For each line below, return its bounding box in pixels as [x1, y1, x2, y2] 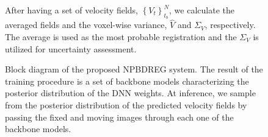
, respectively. [205, 18, 256, 31]
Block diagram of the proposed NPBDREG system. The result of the [5, 63, 263, 76]
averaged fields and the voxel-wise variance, [5, 18, 167, 31]
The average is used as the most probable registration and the [5, 30, 237, 43]
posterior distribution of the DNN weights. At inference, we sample [5, 86, 256, 99]
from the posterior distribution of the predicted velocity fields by [5, 98, 247, 111]
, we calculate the [169, 4, 234, 16]
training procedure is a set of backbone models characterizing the [5, 74, 249, 87]
